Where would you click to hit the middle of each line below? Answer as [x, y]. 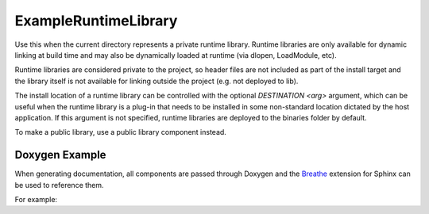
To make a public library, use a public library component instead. [120, 132]
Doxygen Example [60, 155]
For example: [36, 199]
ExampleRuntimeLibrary [96, 21]
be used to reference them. [59, 185]
